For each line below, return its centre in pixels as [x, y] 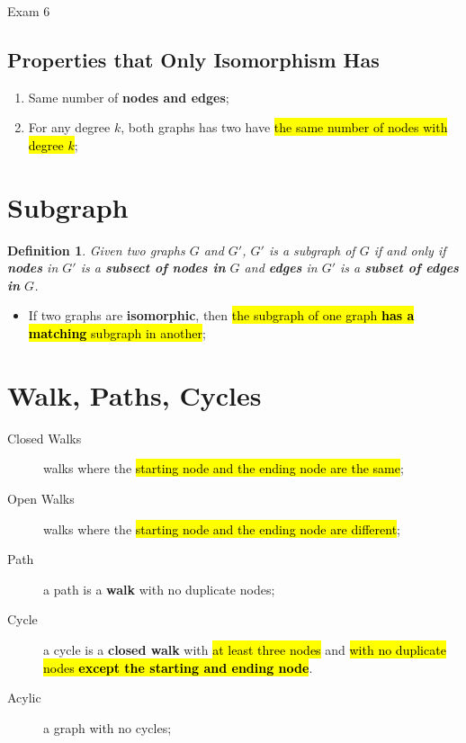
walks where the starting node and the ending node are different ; [222, 528]
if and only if [410, 250]
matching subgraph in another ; [117, 333]
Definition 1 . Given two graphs [96, 250]
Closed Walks [45, 438]
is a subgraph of [312, 250]
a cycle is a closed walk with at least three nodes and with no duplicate [245, 649]
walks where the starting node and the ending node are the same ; [224, 468]
